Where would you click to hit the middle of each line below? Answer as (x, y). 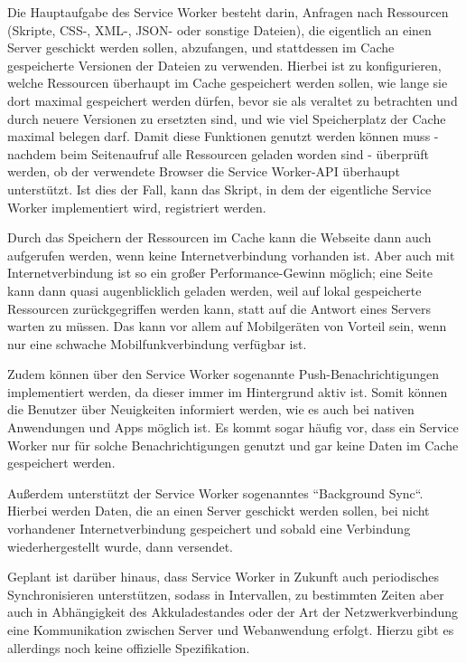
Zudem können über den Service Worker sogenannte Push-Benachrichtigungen (223, 374)
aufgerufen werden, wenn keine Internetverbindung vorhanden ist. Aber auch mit (231, 255)
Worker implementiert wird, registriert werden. (137, 207)
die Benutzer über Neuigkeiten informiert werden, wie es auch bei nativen (211, 409)
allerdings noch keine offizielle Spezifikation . (129, 647)
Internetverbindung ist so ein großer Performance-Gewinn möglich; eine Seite (220, 273)
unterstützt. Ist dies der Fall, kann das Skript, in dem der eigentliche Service (219, 189)
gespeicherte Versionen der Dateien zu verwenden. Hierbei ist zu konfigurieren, (224, 65)
